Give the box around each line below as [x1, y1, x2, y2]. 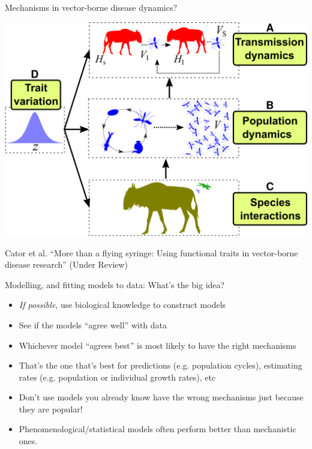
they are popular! [19, 402, 83, 415]
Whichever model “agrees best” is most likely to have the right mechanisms [19, 339, 296, 351]
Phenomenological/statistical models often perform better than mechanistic [19, 423, 296, 435]
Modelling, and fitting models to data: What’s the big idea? [5, 278, 225, 291]
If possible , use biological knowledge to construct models [19, 298, 226, 311]
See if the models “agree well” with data [19, 318, 167, 331]
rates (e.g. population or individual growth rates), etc [19, 370, 216, 383]
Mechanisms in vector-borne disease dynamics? [5, 1, 178, 13]
